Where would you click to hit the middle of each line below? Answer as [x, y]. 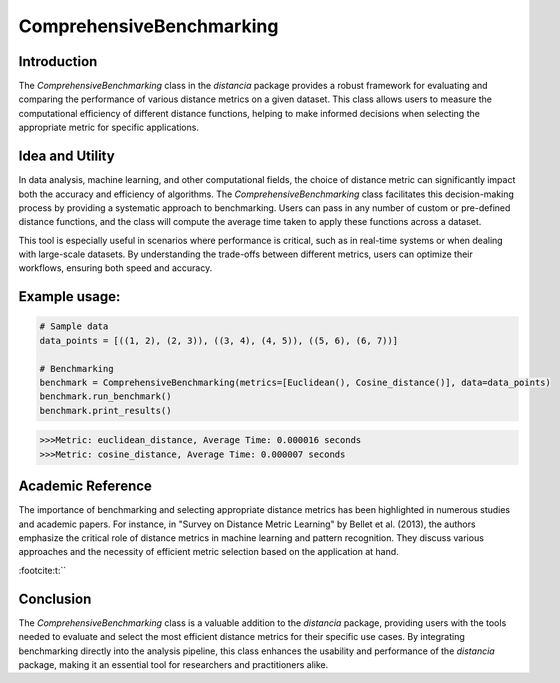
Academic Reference [85, 486]
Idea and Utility [66, 156]
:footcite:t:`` [42, 570]
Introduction [58, 61]
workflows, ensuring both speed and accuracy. [115, 268]
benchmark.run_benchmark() [105, 396]
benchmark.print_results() [105, 410]
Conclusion [55, 598]
